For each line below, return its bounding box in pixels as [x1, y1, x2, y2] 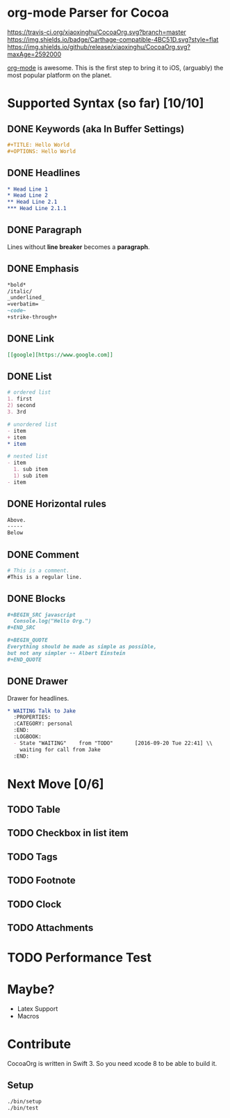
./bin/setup [7, 1098, 42, 1105]
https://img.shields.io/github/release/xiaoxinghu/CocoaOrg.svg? [7, 42, 191, 51]
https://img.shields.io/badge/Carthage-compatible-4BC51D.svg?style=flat [7, 35, 219, 43]
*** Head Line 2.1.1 [7, 205, 67, 212]
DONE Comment [7, 548, 80, 561]
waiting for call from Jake [19, 746, 101, 753]
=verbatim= [7, 301, 39, 308]
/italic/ [7, 287, 33, 295]
